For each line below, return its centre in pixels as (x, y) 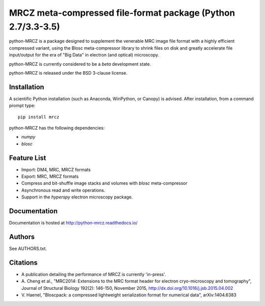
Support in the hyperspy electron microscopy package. (77, 197)
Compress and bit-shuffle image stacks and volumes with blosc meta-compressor (104, 183)
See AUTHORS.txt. (28, 249)
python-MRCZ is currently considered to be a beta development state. (80, 64)
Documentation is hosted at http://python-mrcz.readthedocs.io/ (73, 223)
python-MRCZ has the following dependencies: (57, 128)
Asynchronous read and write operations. (63, 190)
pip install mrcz (39, 117)
